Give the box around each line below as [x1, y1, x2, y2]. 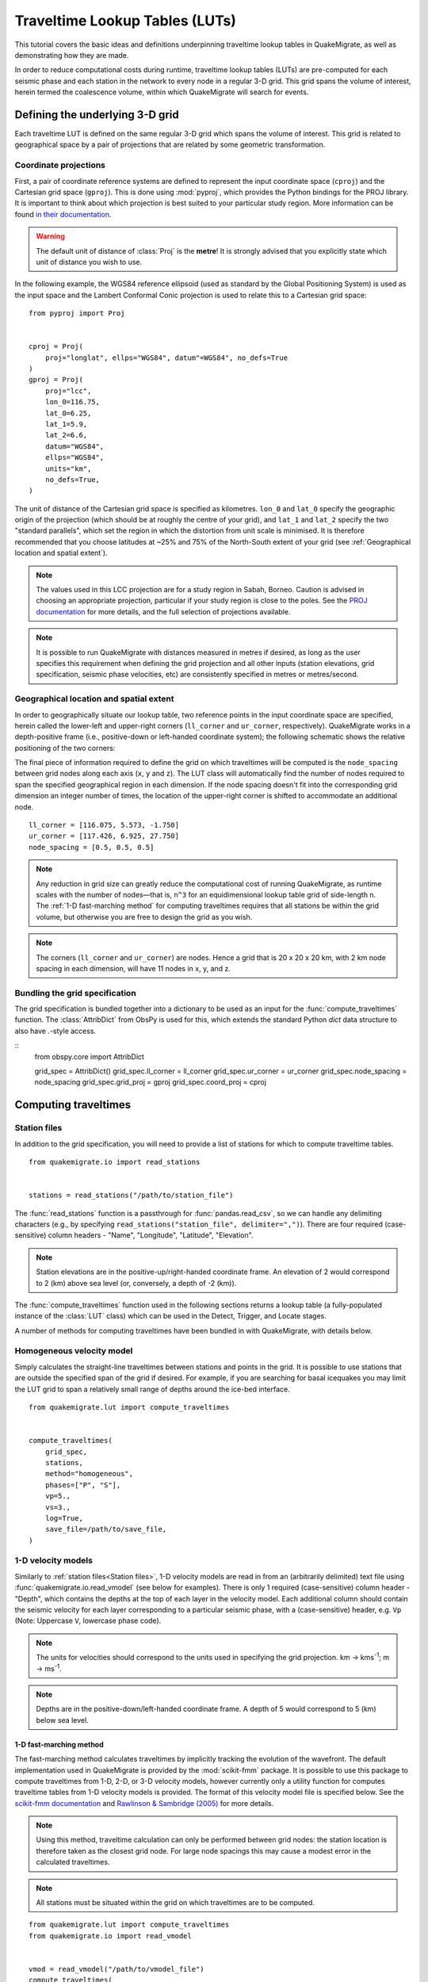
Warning [36, 231, 65, 241]
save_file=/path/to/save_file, [44, 1525, 167, 1534]
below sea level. [36, 1715, 89, 1724]
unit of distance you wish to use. [36, 257, 143, 266]
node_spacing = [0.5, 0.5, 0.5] [29, 843, 155, 851]
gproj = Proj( [29, 375, 83, 385]
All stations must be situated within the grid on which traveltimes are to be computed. [36, 1898, 315, 1907]
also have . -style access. [14, 1026, 97, 1035]
